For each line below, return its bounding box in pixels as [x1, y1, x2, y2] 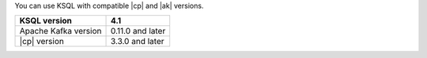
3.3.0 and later [110, 36, 164, 47]
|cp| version [19, 36, 65, 47]
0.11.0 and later [110, 26, 166, 37]
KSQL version [19, 16, 73, 27]
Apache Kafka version [19, 26, 102, 37]
